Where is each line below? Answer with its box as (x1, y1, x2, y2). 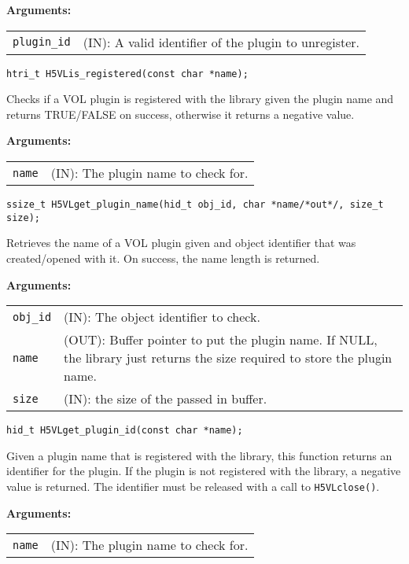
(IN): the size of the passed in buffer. (64, 389, 267, 408)
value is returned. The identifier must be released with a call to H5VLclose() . (6, 477, 380, 494)
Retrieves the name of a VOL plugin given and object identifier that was (6, 234, 356, 251)
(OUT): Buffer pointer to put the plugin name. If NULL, (64, 330, 378, 349)
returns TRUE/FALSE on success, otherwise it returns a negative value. (6, 105, 355, 122)
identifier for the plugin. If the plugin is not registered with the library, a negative (6, 463, 401, 479)
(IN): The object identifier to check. (64, 308, 260, 326)
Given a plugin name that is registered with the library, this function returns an (6, 447, 392, 463)
